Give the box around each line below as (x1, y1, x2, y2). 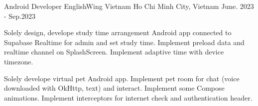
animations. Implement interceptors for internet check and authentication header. (4, 92, 253, 103)
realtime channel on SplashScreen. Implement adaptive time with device (4, 47, 224, 57)
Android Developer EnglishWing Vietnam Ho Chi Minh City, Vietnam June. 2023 (4, 1, 254, 11)
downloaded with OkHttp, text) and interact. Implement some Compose (4, 83, 225, 93)
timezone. (4, 56, 33, 66)
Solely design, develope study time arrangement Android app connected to (4, 27, 232, 38)
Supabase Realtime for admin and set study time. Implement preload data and (4, 37, 245, 47)
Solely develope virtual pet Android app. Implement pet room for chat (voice (4, 73, 240, 83)
